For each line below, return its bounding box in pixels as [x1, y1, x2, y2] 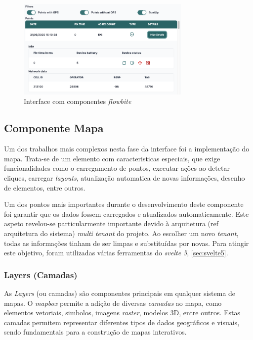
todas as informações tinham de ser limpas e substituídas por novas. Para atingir [4, 238, 249, 248]
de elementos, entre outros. [4, 182, 85, 193]
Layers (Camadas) [4, 268, 78, 281]
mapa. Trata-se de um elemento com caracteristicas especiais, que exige [4, 153, 220, 163]
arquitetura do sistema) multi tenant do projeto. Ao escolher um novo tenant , [4, 228, 239, 238]
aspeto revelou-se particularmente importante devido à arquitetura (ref [4, 218, 219, 229]
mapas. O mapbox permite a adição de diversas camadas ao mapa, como [4, 297, 222, 308]
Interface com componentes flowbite [24, 96, 131, 106]
